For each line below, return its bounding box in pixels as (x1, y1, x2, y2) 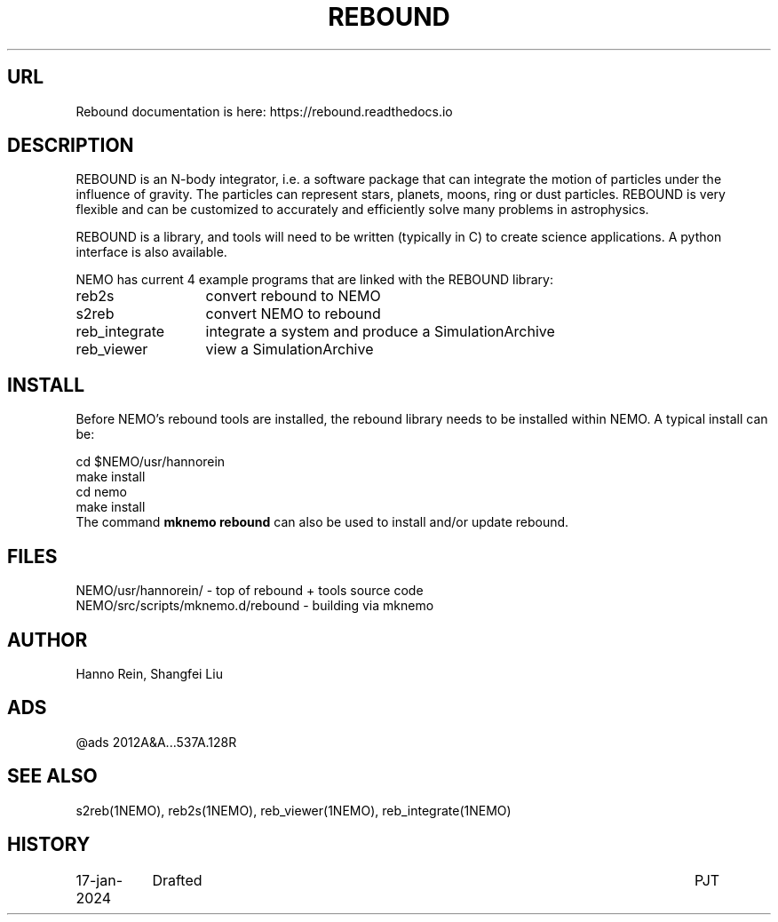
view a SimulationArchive (205, 340, 374, 359)
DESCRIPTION (7, 134, 134, 157)
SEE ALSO (7, 765, 98, 788)
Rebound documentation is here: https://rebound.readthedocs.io (75, 103, 453, 119)
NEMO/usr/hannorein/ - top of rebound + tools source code (75, 583, 424, 599)
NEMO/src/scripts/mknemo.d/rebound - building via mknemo (75, 598, 434, 614)
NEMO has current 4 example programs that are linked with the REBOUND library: (75, 272, 553, 288)
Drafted (152, 870, 202, 889)
